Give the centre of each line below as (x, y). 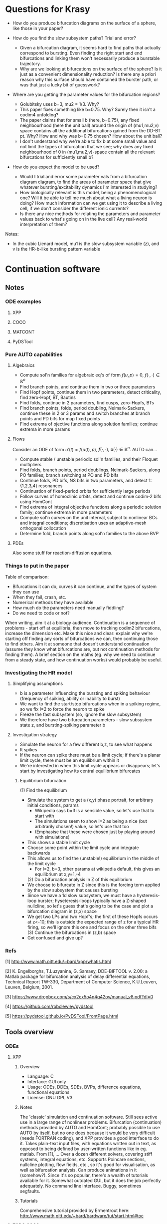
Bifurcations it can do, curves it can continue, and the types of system (84, 586)
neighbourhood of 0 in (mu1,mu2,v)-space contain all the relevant (87, 152)
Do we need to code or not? (41, 613)
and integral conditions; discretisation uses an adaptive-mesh (83, 523)
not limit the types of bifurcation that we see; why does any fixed (86, 146)
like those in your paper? (38, 28)
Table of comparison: (27, 577)
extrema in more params (45, 429)
